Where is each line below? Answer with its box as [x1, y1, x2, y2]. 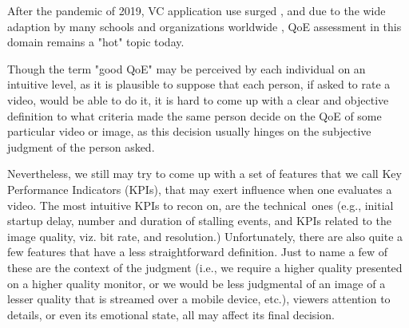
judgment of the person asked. [7, 138, 155, 155]
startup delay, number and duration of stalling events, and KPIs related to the [7, 212, 391, 229]
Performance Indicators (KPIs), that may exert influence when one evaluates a [7, 180, 392, 197]
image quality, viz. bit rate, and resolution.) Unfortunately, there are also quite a [7, 227, 403, 244]
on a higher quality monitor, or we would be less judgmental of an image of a [7, 275, 386, 291]
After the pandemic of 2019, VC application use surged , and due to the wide [7, 2, 386, 18]
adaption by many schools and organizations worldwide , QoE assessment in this [7, 18, 402, 34]
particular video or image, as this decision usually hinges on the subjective [7, 123, 371, 140]
